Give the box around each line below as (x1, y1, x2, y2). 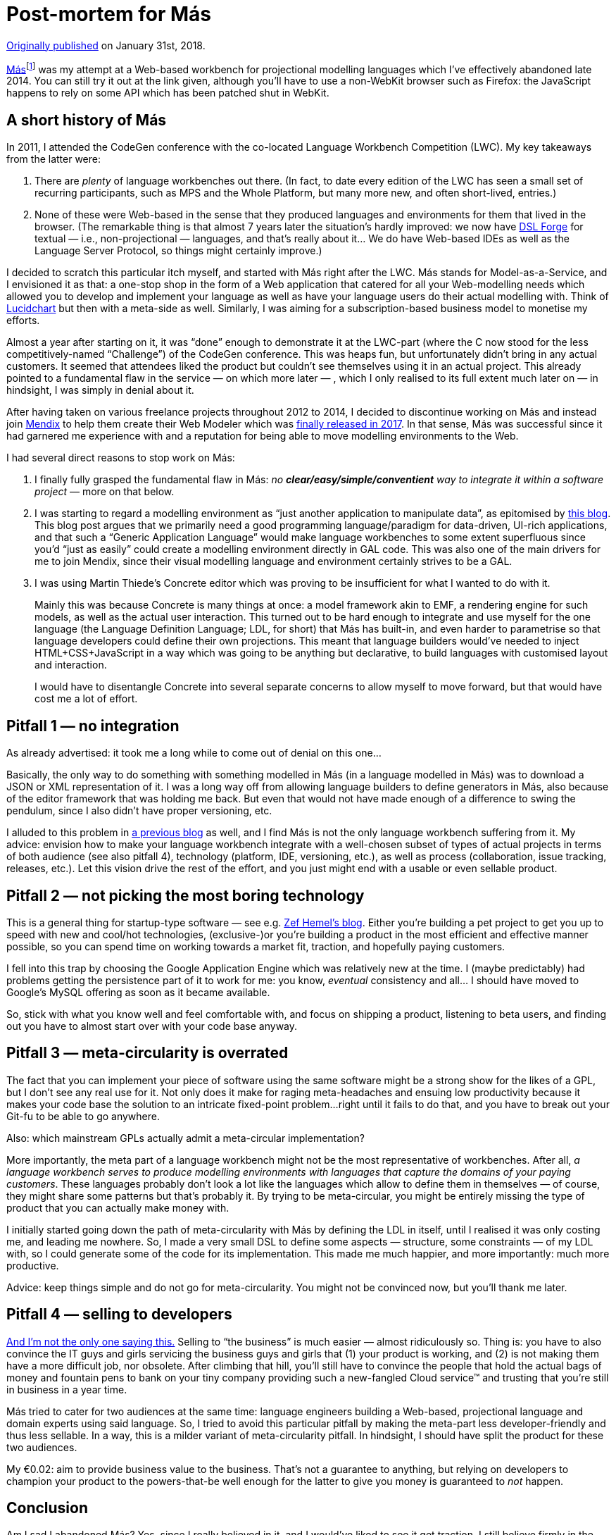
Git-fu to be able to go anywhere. (6, 1110, 160, 1122)
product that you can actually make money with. (6, 1201, 230, 1214)
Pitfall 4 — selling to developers (6, 1305, 232, 1324)
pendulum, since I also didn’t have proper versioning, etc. (6, 804, 272, 817)
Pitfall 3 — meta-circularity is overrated (6, 1044, 289, 1062)
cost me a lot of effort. (34, 692, 138, 705)
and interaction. (34, 659, 107, 671)
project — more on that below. (34, 485, 175, 498)
